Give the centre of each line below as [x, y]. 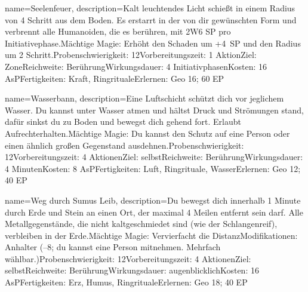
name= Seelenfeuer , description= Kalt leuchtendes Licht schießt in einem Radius [150, 8]
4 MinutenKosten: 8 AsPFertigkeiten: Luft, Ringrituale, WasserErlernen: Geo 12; [153, 168]
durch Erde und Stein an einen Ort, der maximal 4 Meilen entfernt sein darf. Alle [154, 212]
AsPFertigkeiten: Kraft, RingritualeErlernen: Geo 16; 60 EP [115, 78]
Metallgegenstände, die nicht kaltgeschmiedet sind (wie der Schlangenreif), [141, 224]
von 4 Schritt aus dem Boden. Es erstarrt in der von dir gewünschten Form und [151, 19]
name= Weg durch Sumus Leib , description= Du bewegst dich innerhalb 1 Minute [153, 200]
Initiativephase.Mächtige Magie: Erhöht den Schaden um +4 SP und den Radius [153, 43]
